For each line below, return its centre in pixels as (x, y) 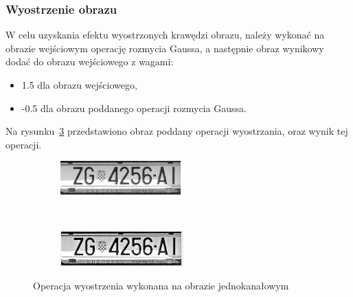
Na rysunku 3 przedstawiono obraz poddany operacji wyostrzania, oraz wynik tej (177, 131)
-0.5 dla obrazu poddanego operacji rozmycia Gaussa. (134, 108)
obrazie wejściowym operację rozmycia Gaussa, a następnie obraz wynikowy (165, 48)
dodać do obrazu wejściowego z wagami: (90, 62)
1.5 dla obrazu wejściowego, (79, 85)
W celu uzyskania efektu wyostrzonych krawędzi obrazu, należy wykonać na (165, 35)
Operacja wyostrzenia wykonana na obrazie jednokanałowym (161, 286)
